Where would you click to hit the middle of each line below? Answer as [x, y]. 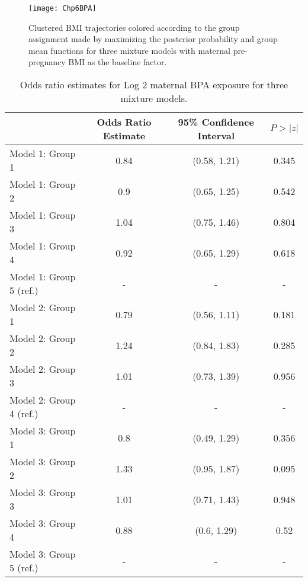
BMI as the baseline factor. [118, 62]
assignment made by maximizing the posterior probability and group [153, 39]
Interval [216, 136]
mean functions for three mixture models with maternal [129, 50]
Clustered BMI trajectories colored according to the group [134, 27]
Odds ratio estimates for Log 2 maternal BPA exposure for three [154, 85]
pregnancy [47, 62]
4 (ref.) [24, 414]
